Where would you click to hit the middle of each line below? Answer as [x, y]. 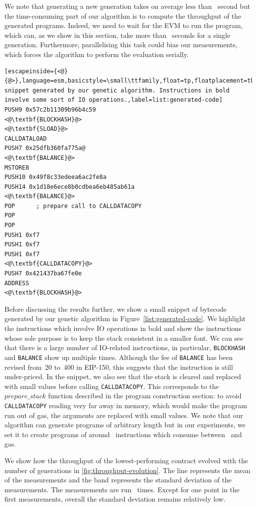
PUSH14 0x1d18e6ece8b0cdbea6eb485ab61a [70, 187]
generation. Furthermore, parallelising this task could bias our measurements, [121, 45]
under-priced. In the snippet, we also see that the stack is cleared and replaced [123, 376]
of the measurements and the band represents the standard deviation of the [118, 480]
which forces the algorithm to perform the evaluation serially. [97, 54]
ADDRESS [17, 283]
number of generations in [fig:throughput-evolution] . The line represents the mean [128, 470]
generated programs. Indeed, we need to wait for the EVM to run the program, [124, 25]
